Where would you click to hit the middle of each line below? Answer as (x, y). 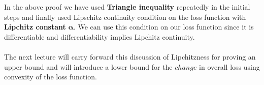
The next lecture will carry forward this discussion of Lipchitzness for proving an (130, 56)
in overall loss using (229, 66)
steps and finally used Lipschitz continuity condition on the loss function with (125, 17)
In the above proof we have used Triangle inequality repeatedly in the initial (127, 7)
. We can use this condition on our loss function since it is (163, 27)
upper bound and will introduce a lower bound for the (88, 66)
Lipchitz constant (35, 27)
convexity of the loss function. (51, 77)
